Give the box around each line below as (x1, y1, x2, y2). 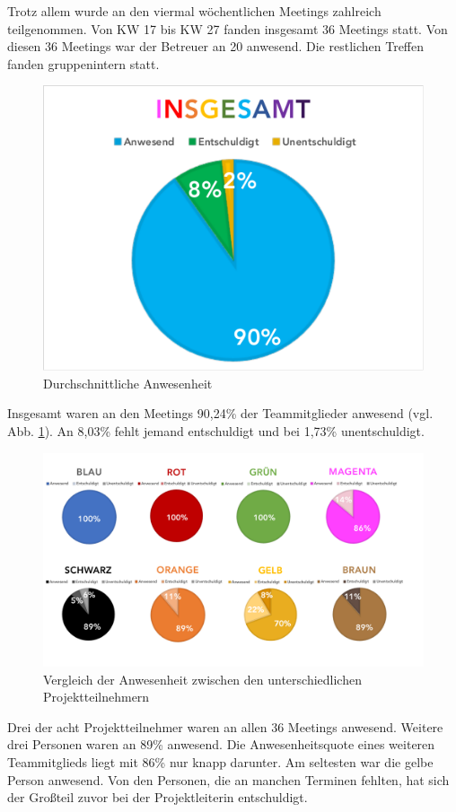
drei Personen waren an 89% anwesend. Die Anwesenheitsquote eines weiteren (7, 735, 435, 754)
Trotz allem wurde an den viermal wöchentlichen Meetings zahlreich (7, 2, 381, 20)
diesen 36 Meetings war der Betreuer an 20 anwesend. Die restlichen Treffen (7, 37, 425, 56)
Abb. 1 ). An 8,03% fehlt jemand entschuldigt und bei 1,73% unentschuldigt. (7, 421, 425, 440)
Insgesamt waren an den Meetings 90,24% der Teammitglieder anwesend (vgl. (7, 404, 434, 423)
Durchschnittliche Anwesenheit (43, 373, 213, 392)
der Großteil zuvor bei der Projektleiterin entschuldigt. (7, 788, 308, 807)
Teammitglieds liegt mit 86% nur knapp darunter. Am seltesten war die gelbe (7, 753, 434, 771)
